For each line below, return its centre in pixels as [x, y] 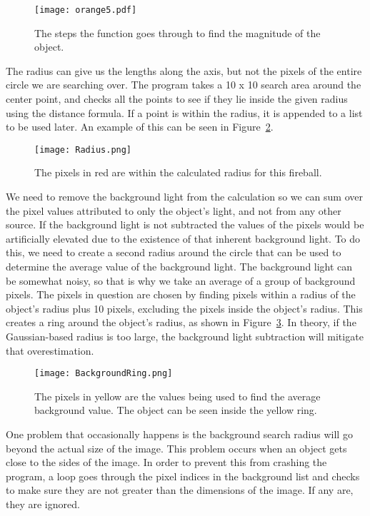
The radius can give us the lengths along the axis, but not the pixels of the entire [184, 70]
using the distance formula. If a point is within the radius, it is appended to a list [184, 112]
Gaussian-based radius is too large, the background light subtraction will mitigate [185, 336]
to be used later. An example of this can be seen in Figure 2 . [140, 127]
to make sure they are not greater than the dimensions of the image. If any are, [180, 490]
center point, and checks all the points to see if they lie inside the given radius [177, 99]
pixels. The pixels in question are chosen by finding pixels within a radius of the [181, 294]
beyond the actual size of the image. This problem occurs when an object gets [176, 448]
